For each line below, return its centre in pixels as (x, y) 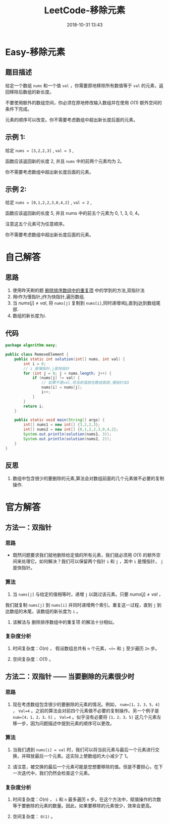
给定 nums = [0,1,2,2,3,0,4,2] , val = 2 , (48, 203)
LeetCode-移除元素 (85, 10)
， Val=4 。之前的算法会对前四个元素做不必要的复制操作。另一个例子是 (86, 711)
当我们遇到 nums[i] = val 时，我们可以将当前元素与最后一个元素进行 (84, 750)
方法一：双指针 (29, 527)
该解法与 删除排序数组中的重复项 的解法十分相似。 (65, 622)
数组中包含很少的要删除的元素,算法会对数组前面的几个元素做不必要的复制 (88, 479)
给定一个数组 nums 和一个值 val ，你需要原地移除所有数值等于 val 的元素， (82, 85)
